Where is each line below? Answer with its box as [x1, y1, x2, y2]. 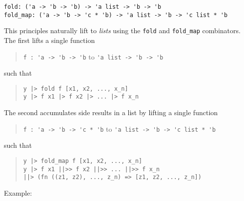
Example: [4, 187, 32, 198]
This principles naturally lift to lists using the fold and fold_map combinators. [4, 25, 241, 36]
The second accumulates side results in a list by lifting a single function [4, 107, 218, 118]
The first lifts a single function [4, 35, 95, 45]
